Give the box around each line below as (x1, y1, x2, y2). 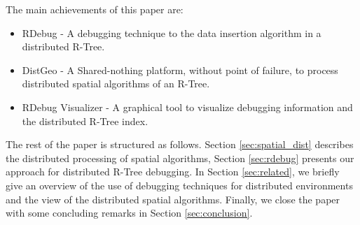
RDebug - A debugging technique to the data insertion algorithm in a (22, 25, 321, 40)
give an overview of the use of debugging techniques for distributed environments (6, 177, 353, 192)
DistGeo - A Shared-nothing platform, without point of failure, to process (22, 62, 338, 77)
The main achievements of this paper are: (6, 2, 184, 16)
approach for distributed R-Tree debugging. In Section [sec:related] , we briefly (6, 164, 340, 179)
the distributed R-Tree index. (22, 113, 148, 128)
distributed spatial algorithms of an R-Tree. (22, 76, 210, 91)
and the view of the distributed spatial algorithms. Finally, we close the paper (6, 191, 340, 206)
